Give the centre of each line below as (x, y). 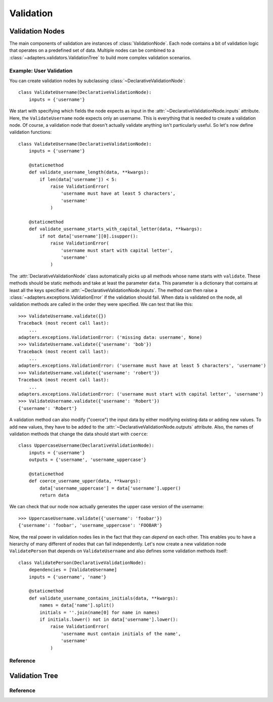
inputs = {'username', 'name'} (67, 577)
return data (54, 495)
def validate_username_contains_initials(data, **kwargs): (103, 598)
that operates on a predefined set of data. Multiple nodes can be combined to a (92, 50)
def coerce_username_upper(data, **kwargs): (85, 481)
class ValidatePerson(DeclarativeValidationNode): (82, 563)
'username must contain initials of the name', (121, 634)
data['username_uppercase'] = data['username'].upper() (110, 488)
